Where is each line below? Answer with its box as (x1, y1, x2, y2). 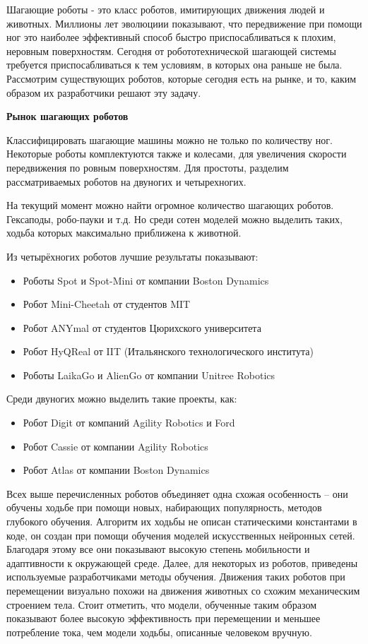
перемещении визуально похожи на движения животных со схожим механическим (6, 583, 360, 597)
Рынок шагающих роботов (6, 109, 129, 124)
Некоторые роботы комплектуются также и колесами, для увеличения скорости (6, 146, 347, 161)
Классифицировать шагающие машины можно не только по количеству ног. (6, 132, 333, 147)
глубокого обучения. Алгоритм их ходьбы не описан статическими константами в (6, 514, 357, 529)
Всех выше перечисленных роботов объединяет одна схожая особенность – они (6, 486, 348, 501)
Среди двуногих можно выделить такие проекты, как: (6, 391, 237, 406)
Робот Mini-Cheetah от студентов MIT (23, 297, 191, 311)
